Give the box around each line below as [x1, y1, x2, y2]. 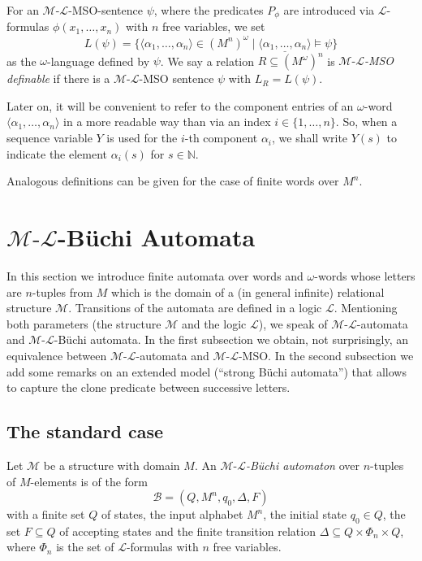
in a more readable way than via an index [63, 113, 271, 130]
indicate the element [6, 145, 108, 162]
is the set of [56, 538, 114, 555]
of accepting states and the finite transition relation [59, 522, 316, 539]
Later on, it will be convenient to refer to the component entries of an [6, 97, 354, 114]
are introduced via [283, 2, 375, 18]
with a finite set [6, 506, 85, 523]
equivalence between [6, 346, 107, 363]
